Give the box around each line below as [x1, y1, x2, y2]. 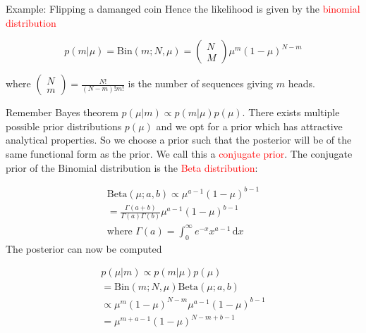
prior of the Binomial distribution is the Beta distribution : [6, 160, 258, 175]
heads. [288, 76, 315, 91]
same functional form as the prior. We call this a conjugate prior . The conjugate [6, 146, 353, 161]
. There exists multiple [242, 105, 340, 120]
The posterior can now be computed [6, 241, 162, 256]
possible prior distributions [6, 118, 122, 133]
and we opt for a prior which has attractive [156, 118, 343, 133]
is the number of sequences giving [128, 76, 274, 91]
